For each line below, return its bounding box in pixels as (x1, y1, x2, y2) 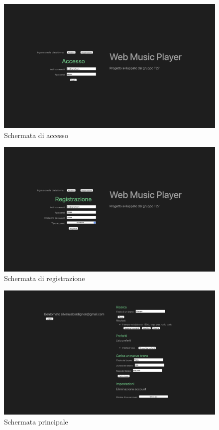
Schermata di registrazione (4, 273, 85, 284)
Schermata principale (4, 416, 68, 427)
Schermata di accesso (4, 130, 68, 140)
